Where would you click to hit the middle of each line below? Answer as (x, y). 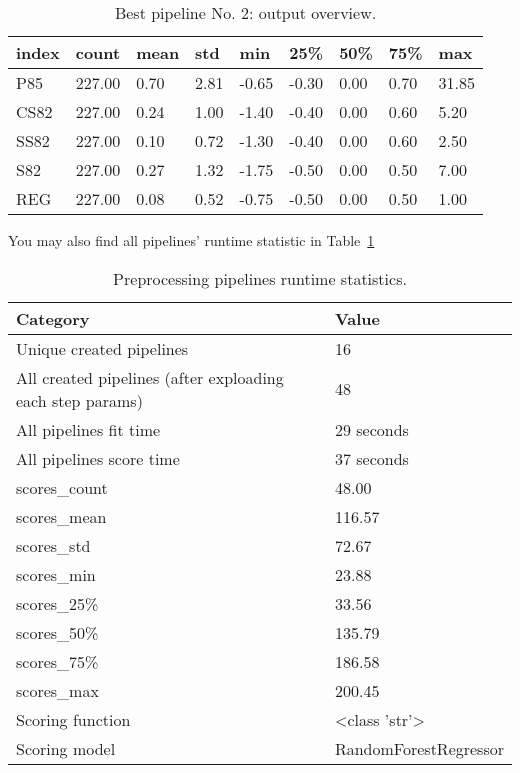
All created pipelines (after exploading (150, 377)
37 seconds (371, 458)
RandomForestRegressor (419, 748)
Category (53, 318)
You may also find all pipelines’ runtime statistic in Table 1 (191, 240)
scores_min (56, 574)
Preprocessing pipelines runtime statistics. (260, 278)
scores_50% (57, 632)
